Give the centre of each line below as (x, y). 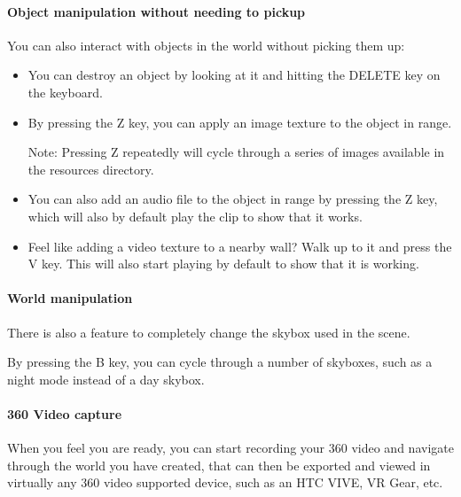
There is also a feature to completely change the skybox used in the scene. (209, 332)
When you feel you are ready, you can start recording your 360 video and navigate (230, 448)
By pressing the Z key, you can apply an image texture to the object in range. (240, 122)
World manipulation (70, 298)
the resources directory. (91, 169)
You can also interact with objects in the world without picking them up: (206, 45)
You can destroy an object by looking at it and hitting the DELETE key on (234, 75)
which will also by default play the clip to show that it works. (195, 216)
